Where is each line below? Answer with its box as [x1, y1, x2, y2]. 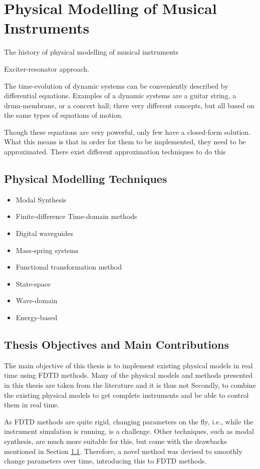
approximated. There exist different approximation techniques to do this [4, 146, 226, 157]
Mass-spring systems [16, 245, 79, 255]
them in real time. [4, 399, 60, 410]
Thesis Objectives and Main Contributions [4, 337, 229, 352]
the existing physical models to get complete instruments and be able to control [4, 389, 249, 400]
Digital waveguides [16, 228, 74, 239]
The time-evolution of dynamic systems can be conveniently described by [4, 80, 228, 91]
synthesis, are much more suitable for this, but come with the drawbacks [4, 435, 227, 446]
